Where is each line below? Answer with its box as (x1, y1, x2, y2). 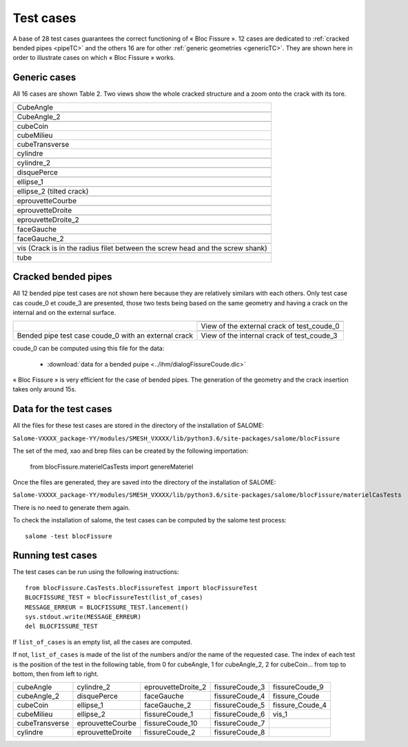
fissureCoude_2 (144, 728, 196, 737)
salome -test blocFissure (25, 532, 113, 540)
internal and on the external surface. (12, 308, 116, 316)
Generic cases (12, 72, 76, 83)
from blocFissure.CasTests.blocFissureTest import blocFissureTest (25, 584, 258, 592)
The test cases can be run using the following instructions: (12, 568, 179, 576)
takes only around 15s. (12, 385, 77, 393)
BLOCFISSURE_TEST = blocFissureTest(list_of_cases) (25, 593, 203, 602)
